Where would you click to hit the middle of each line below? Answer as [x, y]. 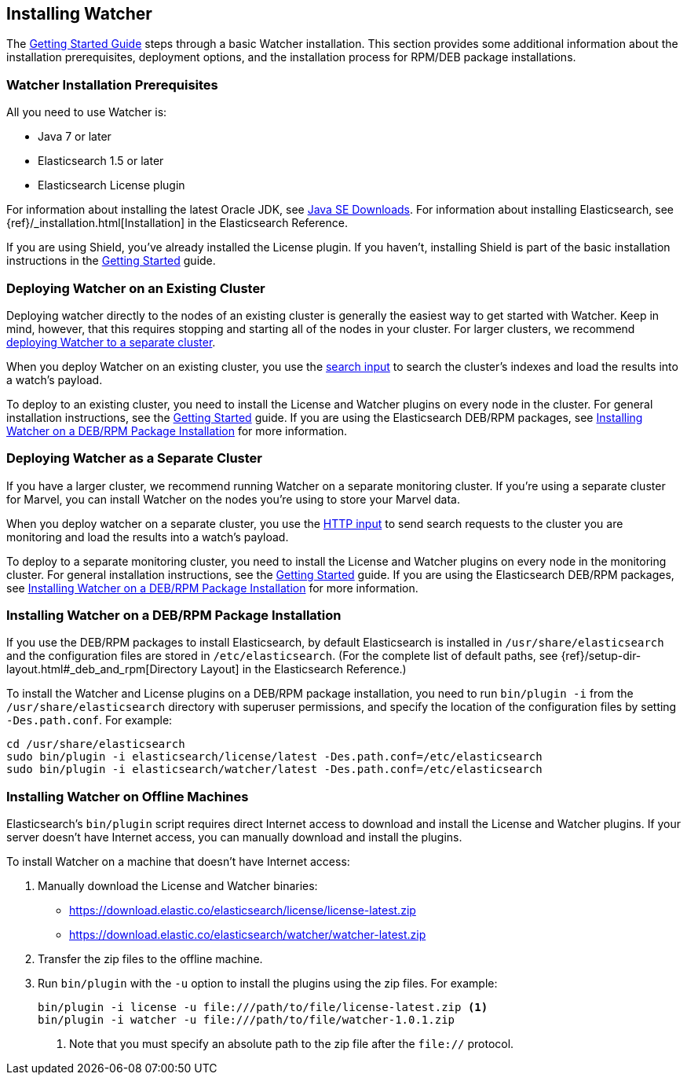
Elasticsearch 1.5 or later [101, 161]
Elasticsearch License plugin [111, 185]
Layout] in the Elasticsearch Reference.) [303, 669]
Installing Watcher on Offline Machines [128, 796]
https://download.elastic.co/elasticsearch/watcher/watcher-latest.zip [248, 935]
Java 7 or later [75, 137]
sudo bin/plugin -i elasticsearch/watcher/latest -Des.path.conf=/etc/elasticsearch [274, 770]
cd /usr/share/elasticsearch [96, 744]
